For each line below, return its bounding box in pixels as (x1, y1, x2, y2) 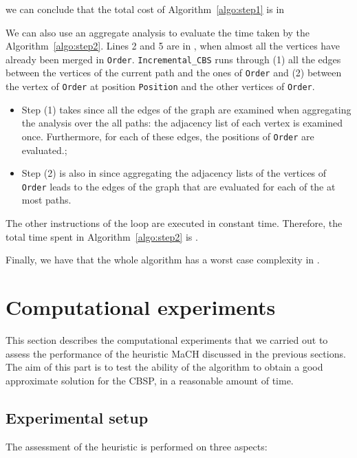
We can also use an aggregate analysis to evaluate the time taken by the (6, 25, 310, 39)
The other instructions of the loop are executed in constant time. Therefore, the (6, 216, 343, 230)
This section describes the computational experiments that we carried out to (6, 332, 328, 347)
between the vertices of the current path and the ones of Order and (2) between (6, 65, 342, 80)
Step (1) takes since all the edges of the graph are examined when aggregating (21, 102, 351, 116)
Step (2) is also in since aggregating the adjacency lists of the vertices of (21, 166, 327, 180)
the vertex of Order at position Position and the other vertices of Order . (6, 79, 315, 94)
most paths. (21, 193, 72, 207)
